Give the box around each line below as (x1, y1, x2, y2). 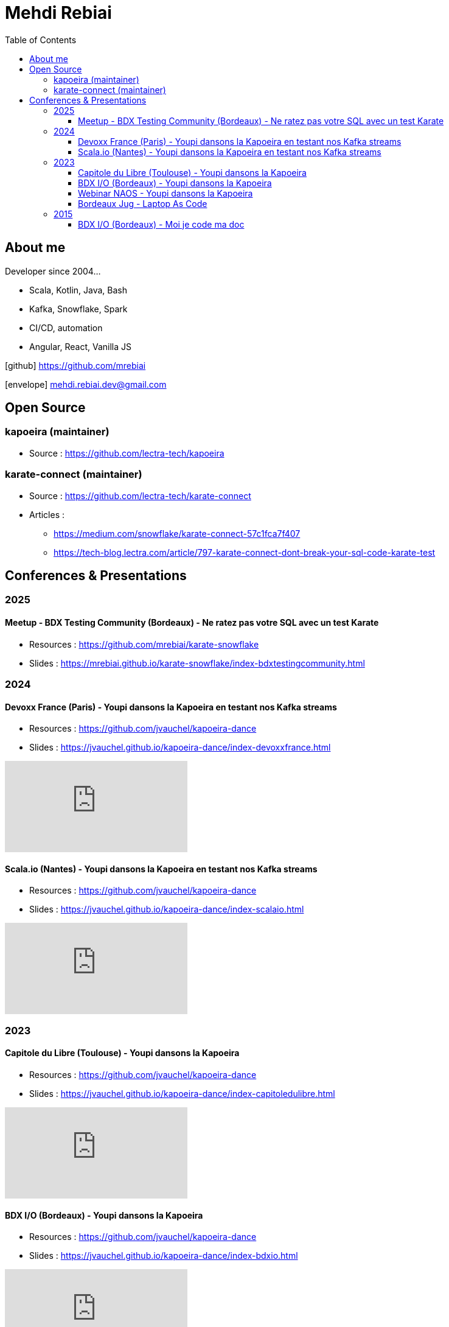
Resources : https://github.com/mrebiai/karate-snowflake (29, 639, 259, 649)
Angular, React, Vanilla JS (29, 341, 131, 352)
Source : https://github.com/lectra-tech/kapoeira (29, 447, 224, 458)
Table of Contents (5, 34, 77, 45)
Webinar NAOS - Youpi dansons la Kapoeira (78, 187, 253, 198)
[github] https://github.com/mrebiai (5, 360, 146, 371)
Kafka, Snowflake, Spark (29, 303, 128, 314)
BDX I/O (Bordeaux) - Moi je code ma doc (78, 219, 245, 229)
